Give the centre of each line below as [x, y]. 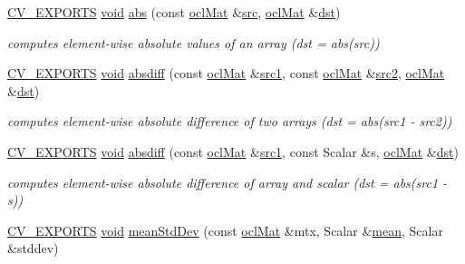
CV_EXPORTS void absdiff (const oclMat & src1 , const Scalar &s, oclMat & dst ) [233, 151]
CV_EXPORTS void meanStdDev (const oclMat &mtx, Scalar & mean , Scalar [225, 230]
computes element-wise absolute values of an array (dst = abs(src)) [194, 42]
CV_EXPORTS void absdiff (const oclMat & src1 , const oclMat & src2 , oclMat [226, 73]
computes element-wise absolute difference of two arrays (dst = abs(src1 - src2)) [230, 121]
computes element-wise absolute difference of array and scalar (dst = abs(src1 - [228, 182]
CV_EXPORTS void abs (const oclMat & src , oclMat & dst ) [174, 12]
